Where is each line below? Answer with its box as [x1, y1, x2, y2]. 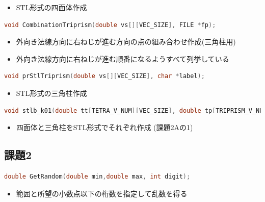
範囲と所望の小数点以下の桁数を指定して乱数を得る [16, 188, 188, 198]
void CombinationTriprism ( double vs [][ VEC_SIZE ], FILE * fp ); [4, 21, 216, 29]
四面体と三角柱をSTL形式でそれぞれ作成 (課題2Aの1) [16, 122, 193, 133]
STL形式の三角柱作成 [16, 87, 87, 98]
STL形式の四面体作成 [16, 2, 87, 12]
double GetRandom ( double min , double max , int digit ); [4, 172, 191, 180]
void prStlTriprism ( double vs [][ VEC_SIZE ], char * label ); [4, 72, 205, 80]
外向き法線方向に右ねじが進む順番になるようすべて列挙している [16, 53, 229, 64]
